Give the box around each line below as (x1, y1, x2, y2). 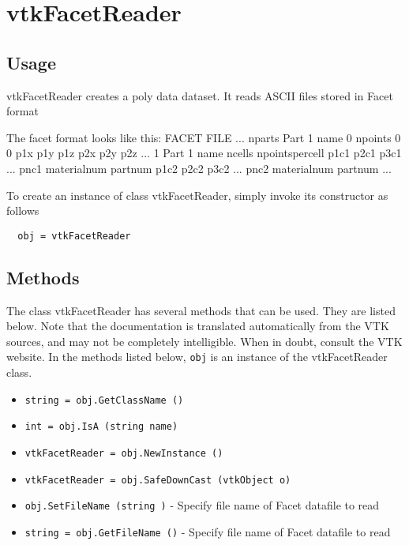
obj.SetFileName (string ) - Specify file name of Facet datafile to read (24, 497, 380, 513)
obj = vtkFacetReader (17, 230, 131, 242)
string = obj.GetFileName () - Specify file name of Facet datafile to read (24, 523, 391, 539)
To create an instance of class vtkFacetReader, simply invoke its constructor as (6, 186, 388, 203)
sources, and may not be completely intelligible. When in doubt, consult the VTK (6, 333, 403, 349)
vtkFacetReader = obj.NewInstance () (24, 447, 223, 459)
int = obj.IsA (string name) (24, 421, 178, 433)
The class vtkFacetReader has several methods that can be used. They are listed (6, 302, 396, 318)
